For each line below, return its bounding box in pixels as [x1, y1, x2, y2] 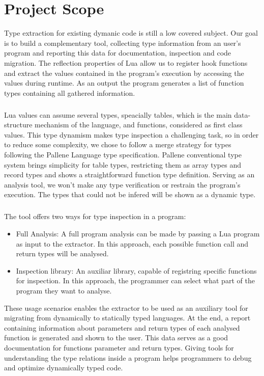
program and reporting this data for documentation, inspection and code [4, 47, 231, 58]
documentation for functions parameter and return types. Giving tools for [4, 342, 234, 353]
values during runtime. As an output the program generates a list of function [4, 77, 244, 88]
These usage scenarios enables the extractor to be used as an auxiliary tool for [4, 302, 248, 313]
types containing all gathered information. [4, 87, 135, 98]
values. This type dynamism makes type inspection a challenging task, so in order [4, 129, 259, 140]
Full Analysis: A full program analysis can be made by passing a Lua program [16, 228, 260, 238]
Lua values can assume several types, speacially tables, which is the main [4, 109, 232, 120]
